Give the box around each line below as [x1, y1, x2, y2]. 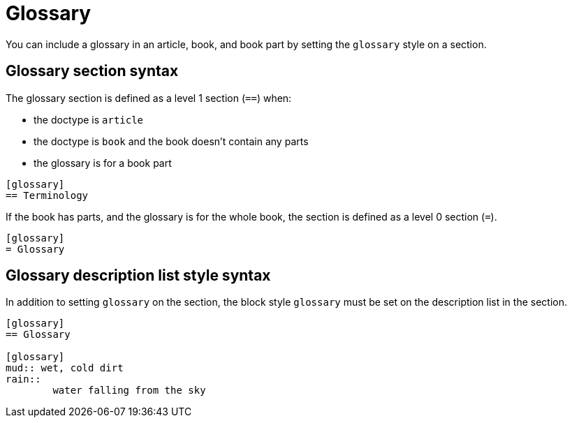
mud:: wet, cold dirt [6, 362, 124, 374]
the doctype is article [34, 113, 144, 126]
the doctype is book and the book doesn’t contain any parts [34, 135, 309, 147]
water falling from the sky [52, 385, 206, 396]
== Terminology [6, 189, 89, 201]
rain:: [6, 373, 41, 385]
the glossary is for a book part [34, 156, 172, 169]
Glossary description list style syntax [6, 267, 271, 285]
